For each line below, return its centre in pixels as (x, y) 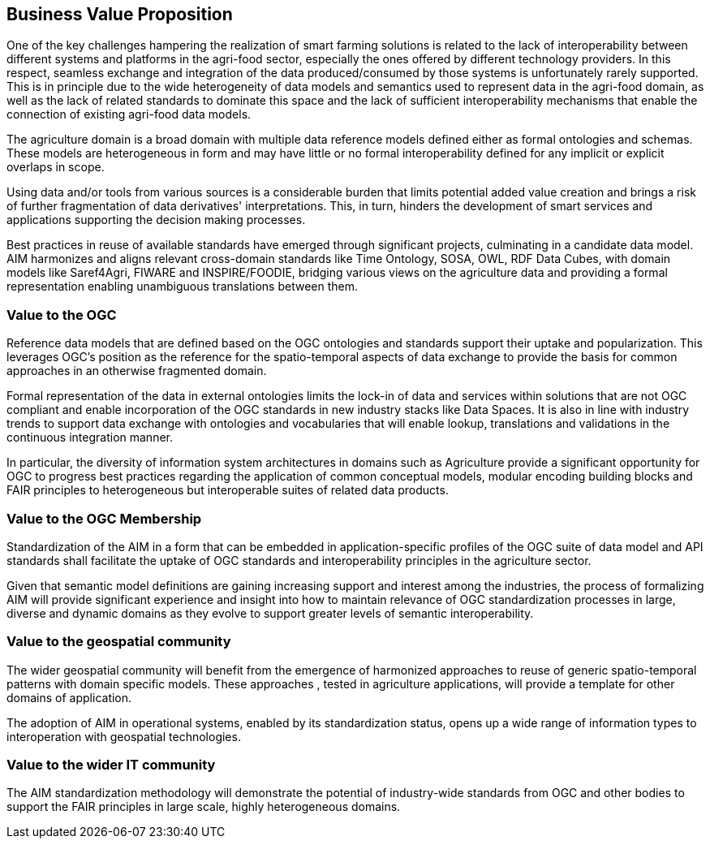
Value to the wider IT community (111, 765)
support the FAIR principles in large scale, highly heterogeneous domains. (204, 807)
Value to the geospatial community (119, 642)
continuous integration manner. (90, 438)
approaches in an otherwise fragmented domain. (137, 371)
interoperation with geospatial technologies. (124, 736)
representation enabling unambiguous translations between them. (182, 287)
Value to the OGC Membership (104, 518)
